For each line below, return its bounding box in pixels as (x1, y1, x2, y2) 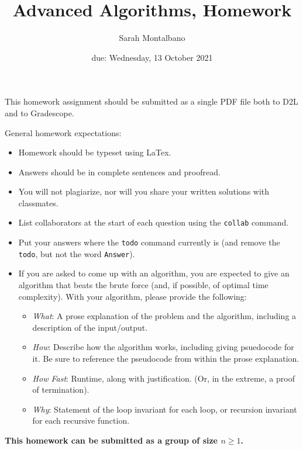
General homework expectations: (5, 126, 122, 139)
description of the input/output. (32, 321, 148, 333)
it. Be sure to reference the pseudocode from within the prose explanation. (32, 352, 299, 364)
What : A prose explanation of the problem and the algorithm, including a (32, 310, 297, 322)
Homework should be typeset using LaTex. (18, 146, 171, 158)
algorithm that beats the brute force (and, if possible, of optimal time (18, 279, 268, 291)
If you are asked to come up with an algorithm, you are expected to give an (18, 267, 290, 279)
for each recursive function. (32, 414, 130, 427)
